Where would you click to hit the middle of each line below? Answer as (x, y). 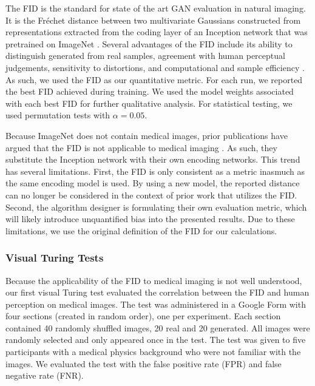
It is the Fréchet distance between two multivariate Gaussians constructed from (153, 20)
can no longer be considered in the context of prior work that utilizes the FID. (151, 195)
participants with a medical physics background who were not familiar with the (153, 352)
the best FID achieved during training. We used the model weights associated (150, 91)
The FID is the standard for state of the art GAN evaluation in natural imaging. (156, 8)
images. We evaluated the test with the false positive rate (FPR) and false (144, 363)
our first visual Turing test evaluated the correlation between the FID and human (157, 292)
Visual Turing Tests (55, 258)
